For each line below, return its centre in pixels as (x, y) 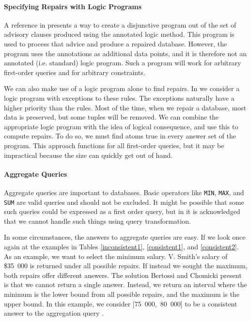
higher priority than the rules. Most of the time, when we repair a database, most (125, 107)
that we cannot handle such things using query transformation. (97, 221)
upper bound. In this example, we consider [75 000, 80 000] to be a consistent (121, 303)
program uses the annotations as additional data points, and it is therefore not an (125, 53)
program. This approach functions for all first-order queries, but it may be (114, 145)
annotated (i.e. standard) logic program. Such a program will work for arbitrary (123, 63)
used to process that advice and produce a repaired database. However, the (116, 43)
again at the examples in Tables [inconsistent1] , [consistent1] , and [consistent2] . (121, 246)
